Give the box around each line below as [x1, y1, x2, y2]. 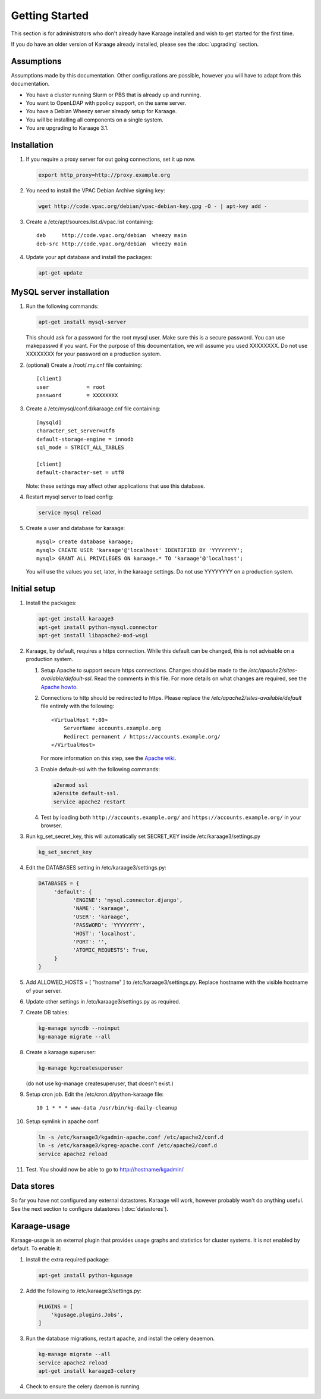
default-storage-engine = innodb [36, 435, 134, 443]
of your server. [26, 987, 62, 994]
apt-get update [38, 270, 83, 276]
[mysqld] [36, 419, 62, 426]
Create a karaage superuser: [26, 1048, 96, 1055]
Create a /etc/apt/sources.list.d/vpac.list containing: [26, 218, 153, 226]
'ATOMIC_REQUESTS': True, [73, 947, 149, 954]
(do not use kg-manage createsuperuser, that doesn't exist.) [26, 1080, 174, 1087]
